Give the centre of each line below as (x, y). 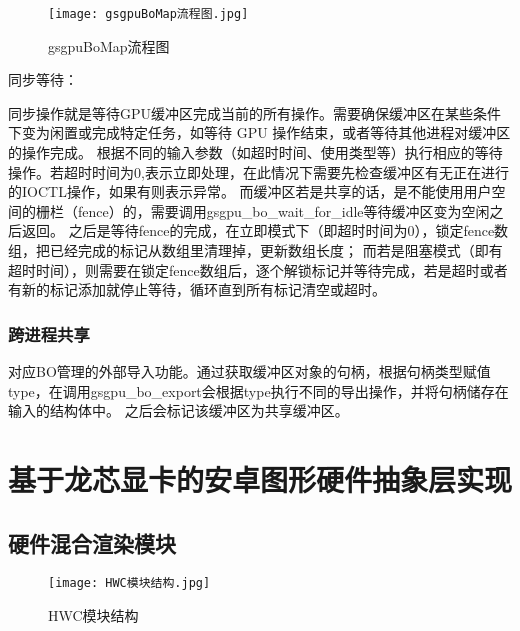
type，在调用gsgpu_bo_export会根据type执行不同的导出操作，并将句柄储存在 (258, 390)
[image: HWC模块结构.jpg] (129, 583)
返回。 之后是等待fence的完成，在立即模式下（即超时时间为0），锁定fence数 (265, 230)
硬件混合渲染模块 (92, 542)
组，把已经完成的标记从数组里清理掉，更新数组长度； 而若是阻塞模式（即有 (255, 250)
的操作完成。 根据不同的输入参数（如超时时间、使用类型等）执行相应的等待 (255, 152)
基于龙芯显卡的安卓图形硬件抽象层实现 (260, 478)
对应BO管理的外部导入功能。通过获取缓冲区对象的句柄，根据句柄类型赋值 (249, 371)
